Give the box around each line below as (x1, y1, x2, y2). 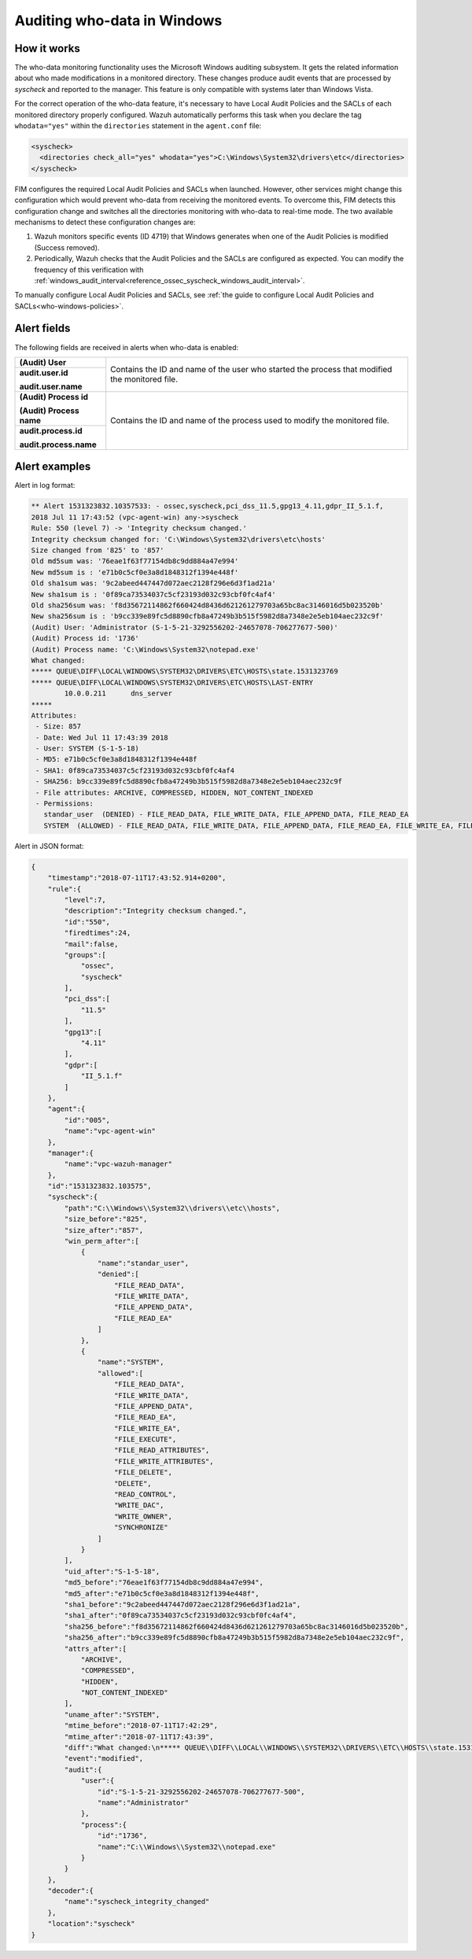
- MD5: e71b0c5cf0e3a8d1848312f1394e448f (35, 755, 197, 764)
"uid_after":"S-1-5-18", (64, 1566, 160, 1576)
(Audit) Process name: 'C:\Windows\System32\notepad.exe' (31, 645, 260, 654)
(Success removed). (34, 242, 100, 252)
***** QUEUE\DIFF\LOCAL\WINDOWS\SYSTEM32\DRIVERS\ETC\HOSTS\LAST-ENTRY (31, 677, 314, 687)
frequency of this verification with (34, 264, 144, 275)
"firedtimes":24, (64, 928, 131, 938)
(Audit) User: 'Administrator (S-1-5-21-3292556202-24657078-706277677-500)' (31, 622, 338, 632)
